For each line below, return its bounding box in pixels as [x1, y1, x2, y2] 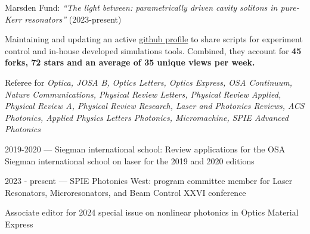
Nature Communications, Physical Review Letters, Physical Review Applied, [5, 88, 281, 100]
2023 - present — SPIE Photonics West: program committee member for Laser [5, 174, 293, 187]
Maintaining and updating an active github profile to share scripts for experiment [5, 33, 303, 45]
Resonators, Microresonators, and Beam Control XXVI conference [5, 186, 246, 198]
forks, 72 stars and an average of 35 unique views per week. [5, 56, 255, 68]
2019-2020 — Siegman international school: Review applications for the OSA [5, 142, 286, 155]
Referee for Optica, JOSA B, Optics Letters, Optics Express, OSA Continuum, [5, 76, 293, 88]
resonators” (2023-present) [24, 13, 122, 25]
